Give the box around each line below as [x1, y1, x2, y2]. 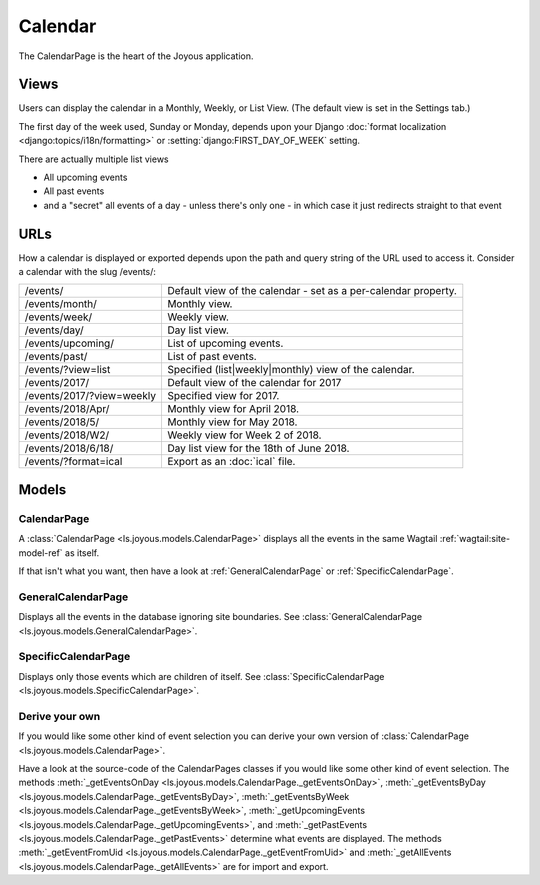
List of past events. [166, 350, 257, 364]
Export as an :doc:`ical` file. [166, 455, 296, 469]
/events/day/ [24, 323, 84, 337]
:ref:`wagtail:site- [439, 533, 510, 545]
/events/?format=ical [24, 455, 123, 469]
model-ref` [18, 546, 64, 559]
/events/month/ [24, 297, 97, 311]
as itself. [65, 546, 100, 559]
